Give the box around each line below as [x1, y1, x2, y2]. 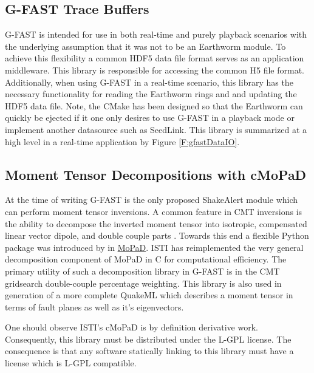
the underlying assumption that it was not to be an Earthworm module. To [5, 39, 286, 52]
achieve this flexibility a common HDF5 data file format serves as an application [5, 52, 304, 64]
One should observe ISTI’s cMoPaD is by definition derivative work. [5, 321, 258, 334]
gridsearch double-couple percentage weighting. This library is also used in [5, 276, 282, 289]
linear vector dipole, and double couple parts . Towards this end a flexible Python [5, 229, 309, 242]
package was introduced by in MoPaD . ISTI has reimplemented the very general [5, 241, 304, 253]
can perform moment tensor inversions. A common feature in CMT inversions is [5, 205, 302, 217]
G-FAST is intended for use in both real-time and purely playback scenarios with [5, 28, 307, 41]
